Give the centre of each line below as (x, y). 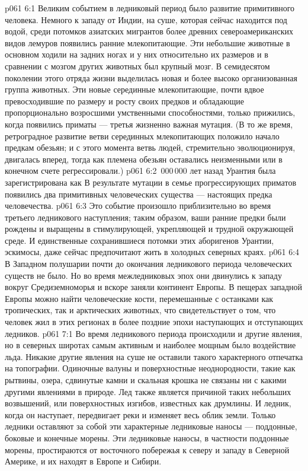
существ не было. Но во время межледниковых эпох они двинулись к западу (143, 275)
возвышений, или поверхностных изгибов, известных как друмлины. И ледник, (148, 403)
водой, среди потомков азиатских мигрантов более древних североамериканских (149, 31)
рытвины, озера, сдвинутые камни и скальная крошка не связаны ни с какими (146, 380)
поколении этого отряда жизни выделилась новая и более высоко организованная (151, 77)
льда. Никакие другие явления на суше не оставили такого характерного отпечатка (154, 356)
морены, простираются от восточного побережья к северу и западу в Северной (147, 449)
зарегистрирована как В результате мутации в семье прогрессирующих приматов (151, 182)
